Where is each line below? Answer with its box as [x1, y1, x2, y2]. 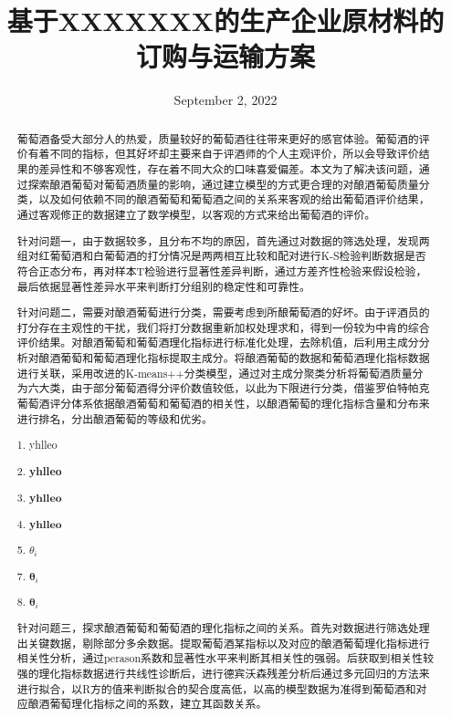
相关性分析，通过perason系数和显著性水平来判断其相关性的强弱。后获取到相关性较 [16, 650, 435, 666]
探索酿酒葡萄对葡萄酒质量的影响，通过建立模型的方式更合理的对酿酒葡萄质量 [27, 176, 419, 192]
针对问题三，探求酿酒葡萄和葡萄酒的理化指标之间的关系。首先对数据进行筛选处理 [16, 620, 430, 636]
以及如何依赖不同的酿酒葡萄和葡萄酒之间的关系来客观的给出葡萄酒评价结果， [38, 192, 430, 207]
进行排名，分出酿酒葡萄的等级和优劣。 [16, 410, 213, 426]
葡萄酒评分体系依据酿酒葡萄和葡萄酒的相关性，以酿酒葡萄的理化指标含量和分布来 [16, 395, 430, 410]
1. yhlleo [16, 437, 58, 452]
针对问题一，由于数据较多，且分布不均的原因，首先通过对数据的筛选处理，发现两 [16, 233, 430, 248]
